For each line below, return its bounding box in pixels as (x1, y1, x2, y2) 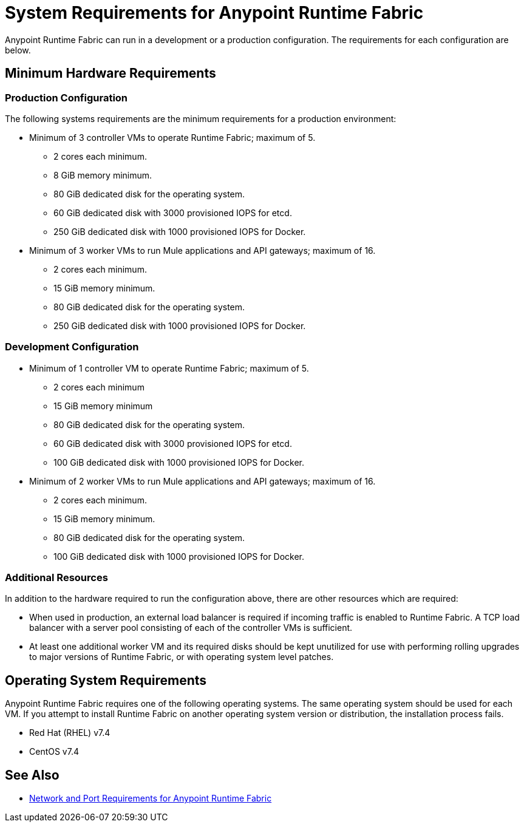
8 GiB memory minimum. (53, 169, 152, 180)
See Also (5, 767, 60, 783)
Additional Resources (5, 571, 108, 584)
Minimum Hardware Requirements (5, 66, 216, 81)
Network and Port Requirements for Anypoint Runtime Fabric (29, 793, 272, 804)
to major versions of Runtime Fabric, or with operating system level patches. (29, 652, 334, 662)
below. (5, 44, 31, 55)
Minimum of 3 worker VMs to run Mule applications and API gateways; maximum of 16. (29, 245, 376, 256)
